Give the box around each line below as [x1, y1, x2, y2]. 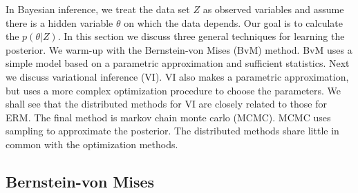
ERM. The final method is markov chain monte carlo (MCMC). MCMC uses [6, 110, 331, 124]
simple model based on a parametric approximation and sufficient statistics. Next [6, 56, 350, 70]
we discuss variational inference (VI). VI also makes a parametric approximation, [6, 69, 349, 83]
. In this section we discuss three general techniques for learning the [57, 29, 345, 43]
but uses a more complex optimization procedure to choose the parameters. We [6, 83, 341, 97]
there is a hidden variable [6, 15, 113, 30]
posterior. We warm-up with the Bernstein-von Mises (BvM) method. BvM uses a [6, 42, 352, 57]
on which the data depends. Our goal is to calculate [124, 15, 343, 30]
